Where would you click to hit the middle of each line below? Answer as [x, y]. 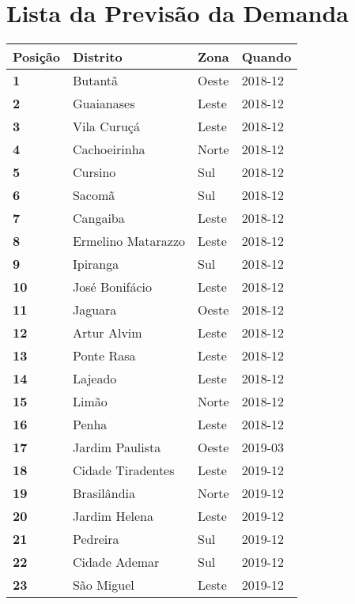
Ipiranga [96, 264]
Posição [36, 57]
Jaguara [94, 310]
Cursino [94, 172]
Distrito [97, 57]
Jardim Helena [113, 516]
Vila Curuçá [106, 126]
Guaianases [104, 104]
